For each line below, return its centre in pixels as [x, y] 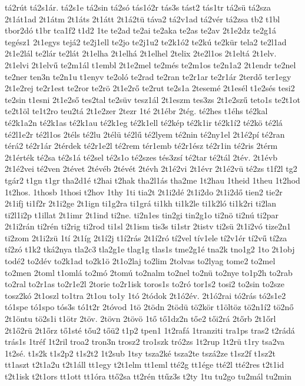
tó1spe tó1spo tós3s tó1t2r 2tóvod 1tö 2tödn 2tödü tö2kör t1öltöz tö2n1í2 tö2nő [149, 307]
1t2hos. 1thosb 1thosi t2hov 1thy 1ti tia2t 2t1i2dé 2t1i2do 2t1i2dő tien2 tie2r [144, 192]
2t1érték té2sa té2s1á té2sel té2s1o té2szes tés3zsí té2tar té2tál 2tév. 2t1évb [141, 157]
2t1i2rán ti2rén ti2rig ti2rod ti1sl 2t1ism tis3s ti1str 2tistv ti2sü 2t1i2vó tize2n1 [148, 226]
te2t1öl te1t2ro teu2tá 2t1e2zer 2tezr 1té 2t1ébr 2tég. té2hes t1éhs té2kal [136, 111]
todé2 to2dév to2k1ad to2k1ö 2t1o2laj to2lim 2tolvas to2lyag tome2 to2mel [140, 261]
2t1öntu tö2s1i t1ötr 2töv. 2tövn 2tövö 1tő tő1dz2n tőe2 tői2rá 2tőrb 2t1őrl [140, 319]
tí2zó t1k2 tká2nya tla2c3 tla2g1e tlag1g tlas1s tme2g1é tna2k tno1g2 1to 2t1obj [150, 249]
